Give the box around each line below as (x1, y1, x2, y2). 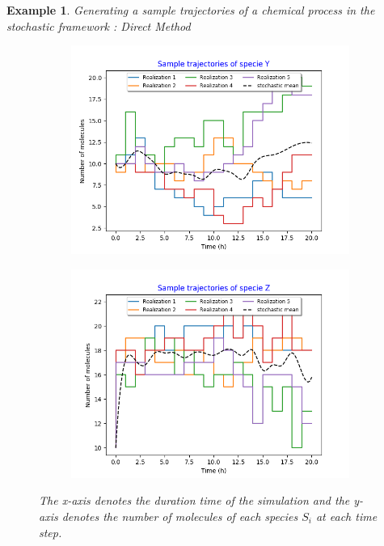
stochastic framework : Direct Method (6, 17, 191, 34)
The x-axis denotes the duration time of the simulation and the (39, 492, 350, 509)
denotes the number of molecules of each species (61, 507, 298, 524)
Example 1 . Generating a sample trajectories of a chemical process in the (6, 2, 375, 18)
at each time (315, 507, 378, 524)
